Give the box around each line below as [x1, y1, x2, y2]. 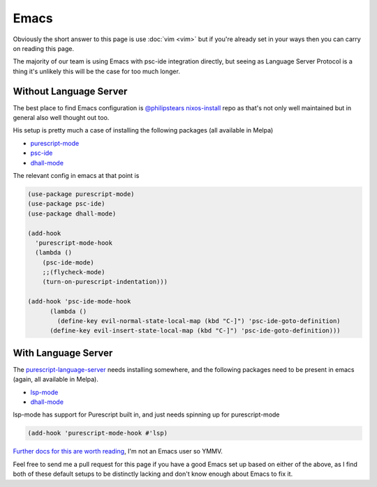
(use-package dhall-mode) [27, 209, 117, 218]
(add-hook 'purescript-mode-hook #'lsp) [27, 429, 168, 437]
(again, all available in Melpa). [13, 375, 99, 384]
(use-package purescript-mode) [27, 190, 135, 198]
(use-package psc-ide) [27, 200, 105, 208]
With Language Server [13, 347, 113, 359]
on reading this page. [13, 44, 75, 52]
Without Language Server [13, 85, 128, 97]
